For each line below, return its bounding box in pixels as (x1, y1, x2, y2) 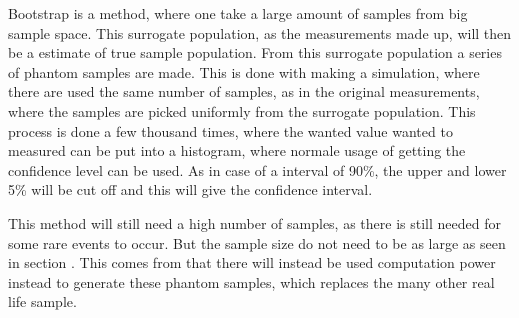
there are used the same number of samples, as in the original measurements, (8, 81, 480, 102)
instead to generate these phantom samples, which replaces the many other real (8, 271, 495, 292)
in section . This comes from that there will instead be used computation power (8, 252, 496, 273)
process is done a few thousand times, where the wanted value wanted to (8, 120, 453, 141)
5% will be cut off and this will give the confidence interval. (8, 179, 373, 200)
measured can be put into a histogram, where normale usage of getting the (8, 140, 466, 161)
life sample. (8, 291, 77, 312)
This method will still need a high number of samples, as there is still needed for (8, 212, 501, 233)
